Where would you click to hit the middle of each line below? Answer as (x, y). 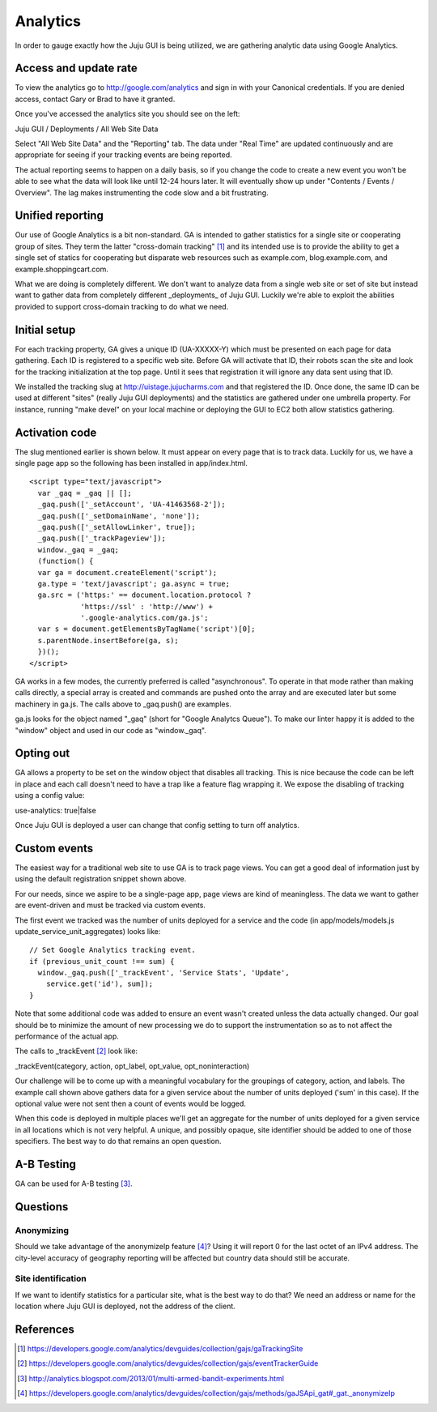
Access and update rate (76, 68)
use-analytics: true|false (55, 810)
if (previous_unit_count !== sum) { (102, 961)
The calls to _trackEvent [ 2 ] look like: (76, 1051)
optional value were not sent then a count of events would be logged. (131, 1103)
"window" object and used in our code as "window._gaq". (110, 730)
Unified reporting (59, 216)
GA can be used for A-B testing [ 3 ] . (74, 1184)
